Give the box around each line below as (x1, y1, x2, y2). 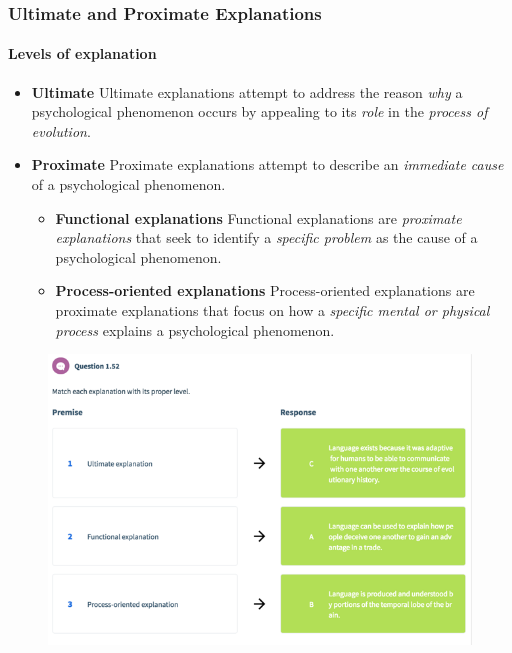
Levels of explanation (8, 43, 157, 64)
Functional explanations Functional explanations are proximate (55, 207, 462, 228)
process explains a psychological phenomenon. (55, 319, 335, 340)
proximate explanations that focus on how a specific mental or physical (55, 299, 490, 320)
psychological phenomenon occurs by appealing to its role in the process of (31, 101, 488, 122)
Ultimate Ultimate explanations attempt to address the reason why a (31, 81, 463, 102)
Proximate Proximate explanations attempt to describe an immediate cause (31, 154, 504, 175)
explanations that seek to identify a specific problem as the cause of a (55, 227, 478, 248)
